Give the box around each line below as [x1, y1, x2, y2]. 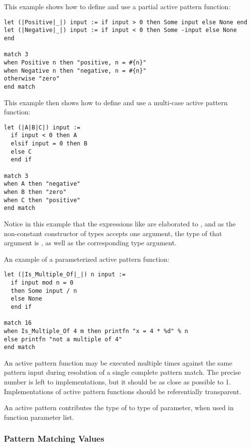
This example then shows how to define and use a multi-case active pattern [4, 97, 228, 107]
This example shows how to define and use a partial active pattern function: [4, 1, 231, 11]
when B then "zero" [4, 188, 67, 195]
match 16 [4, 319, 32, 327]
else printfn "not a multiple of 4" [4, 335, 122, 343]
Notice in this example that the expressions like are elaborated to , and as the [4, 218, 236, 228]
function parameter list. [4, 412, 74, 422]
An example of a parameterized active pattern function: [4, 254, 169, 264]
